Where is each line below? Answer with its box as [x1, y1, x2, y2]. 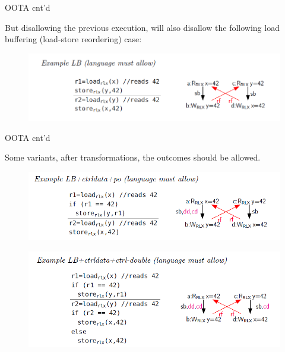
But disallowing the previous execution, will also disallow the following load [5, 21, 280, 33]
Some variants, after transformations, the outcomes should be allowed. [5, 151, 261, 164]
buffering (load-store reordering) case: [5, 33, 142, 45]
